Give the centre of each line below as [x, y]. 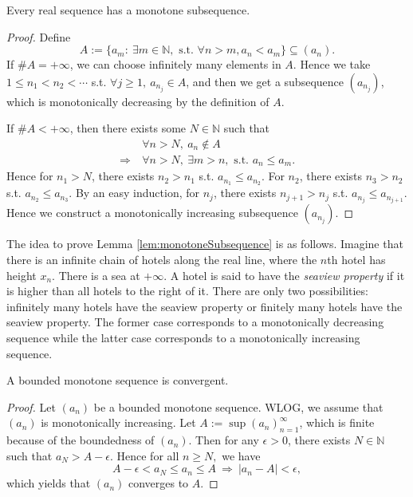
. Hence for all [144, 455]
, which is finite [337, 422]
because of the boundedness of [81, 440]
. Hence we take [332, 64]
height [22, 275]
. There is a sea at [96, 275]
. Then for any [224, 440]
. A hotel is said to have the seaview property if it [284, 275]
